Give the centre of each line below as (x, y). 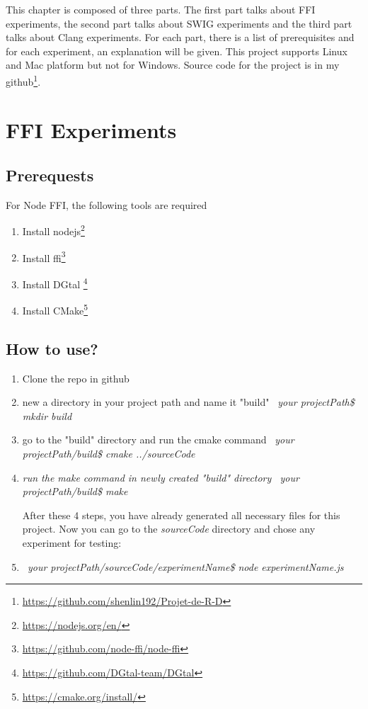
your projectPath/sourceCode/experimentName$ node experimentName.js (185, 566)
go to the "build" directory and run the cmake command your (158, 439)
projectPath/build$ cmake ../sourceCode (109, 453)
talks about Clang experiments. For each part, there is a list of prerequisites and (180, 37)
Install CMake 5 (55, 309)
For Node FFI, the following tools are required (107, 204)
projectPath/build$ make (75, 491)
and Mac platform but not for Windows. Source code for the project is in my (173, 65)
